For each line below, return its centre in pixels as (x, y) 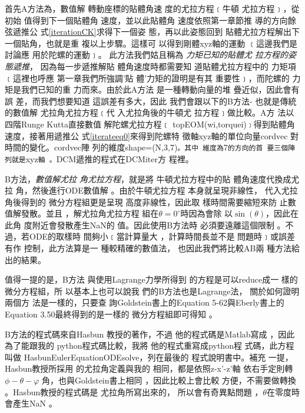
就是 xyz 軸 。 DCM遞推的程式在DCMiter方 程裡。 (102, 158)
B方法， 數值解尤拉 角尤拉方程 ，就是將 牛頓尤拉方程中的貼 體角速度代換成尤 (152, 178)
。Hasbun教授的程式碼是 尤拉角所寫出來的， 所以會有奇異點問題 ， (134, 391)
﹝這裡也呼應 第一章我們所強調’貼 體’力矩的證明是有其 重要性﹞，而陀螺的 (147, 78)
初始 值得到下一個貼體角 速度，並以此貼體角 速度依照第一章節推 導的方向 (146, 20)
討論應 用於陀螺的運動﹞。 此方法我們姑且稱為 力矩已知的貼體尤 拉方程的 (147, 55)
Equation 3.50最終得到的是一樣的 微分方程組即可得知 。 (111, 314)
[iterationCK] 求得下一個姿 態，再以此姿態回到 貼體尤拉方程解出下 (174, 32)
